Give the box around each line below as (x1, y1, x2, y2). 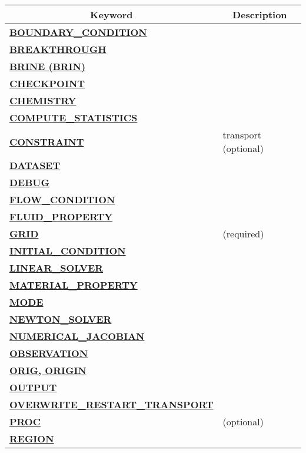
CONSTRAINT (9, 134, 84, 148)
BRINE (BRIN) (9, 59, 86, 73)
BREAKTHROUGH (9, 42, 107, 56)
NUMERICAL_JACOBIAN (9, 329, 145, 343)
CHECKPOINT (9, 77, 85, 90)
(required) (222, 227, 264, 240)
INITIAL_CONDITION (9, 244, 126, 257)
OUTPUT (9, 381, 57, 394)
